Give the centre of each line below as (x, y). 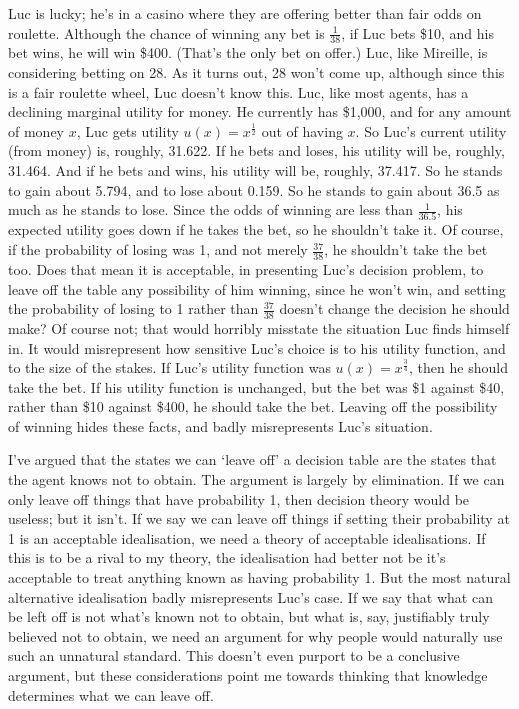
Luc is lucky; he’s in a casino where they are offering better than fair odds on (245, 13)
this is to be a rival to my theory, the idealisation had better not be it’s (227, 557)
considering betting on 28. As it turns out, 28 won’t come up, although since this (256, 72)
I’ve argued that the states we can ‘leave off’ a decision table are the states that (252, 459)
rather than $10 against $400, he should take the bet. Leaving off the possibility (253, 406)
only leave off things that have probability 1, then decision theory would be (239, 498)
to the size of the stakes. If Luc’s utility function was (169, 367)
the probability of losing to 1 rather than (133, 308)
